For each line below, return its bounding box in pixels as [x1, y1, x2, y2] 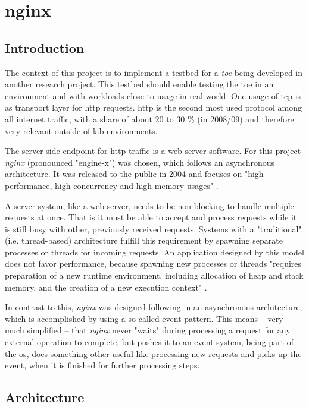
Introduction [5, 38, 85, 56]
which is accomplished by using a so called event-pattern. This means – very [5, 312, 283, 324]
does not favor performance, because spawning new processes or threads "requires [5, 257, 302, 270]
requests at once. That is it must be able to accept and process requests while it [5, 211, 297, 223]
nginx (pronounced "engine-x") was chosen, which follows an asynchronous [5, 156, 275, 168]
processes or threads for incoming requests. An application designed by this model [5, 245, 304, 258]
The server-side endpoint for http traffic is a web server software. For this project [5, 144, 301, 157]
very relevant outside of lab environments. [5, 124, 158, 137]
